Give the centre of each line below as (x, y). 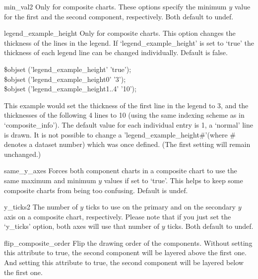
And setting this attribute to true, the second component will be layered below (124, 262)
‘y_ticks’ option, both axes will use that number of (82, 226)
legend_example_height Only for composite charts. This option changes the (120, 33)
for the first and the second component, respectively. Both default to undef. (119, 16)
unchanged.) (23, 154)
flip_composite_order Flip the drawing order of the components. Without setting (128, 243)
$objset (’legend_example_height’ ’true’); (68, 69)
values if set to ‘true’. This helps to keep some (173, 180)
